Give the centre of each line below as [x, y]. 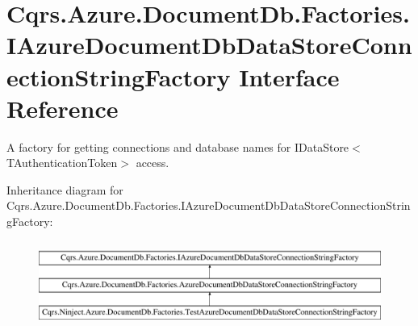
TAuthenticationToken [62, 163]
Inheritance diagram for [65, 189]
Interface [289, 76]
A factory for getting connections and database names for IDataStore [178, 146]
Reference [63, 108]
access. [153, 163]
